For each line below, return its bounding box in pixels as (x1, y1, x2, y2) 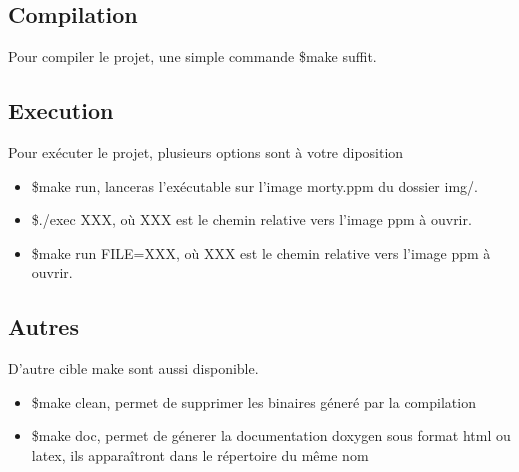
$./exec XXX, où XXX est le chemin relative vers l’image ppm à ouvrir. (31, 209, 472, 230)
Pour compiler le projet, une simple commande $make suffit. (8, 46, 377, 67)
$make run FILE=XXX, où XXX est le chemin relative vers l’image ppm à (31, 242, 491, 263)
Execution (8, 95, 114, 126)
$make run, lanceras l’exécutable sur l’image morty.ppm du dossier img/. (31, 175, 478, 196)
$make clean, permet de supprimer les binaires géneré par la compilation (31, 391, 476, 412)
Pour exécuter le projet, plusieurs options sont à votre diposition (8, 142, 404, 162)
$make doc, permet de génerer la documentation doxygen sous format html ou (31, 425, 511, 446)
